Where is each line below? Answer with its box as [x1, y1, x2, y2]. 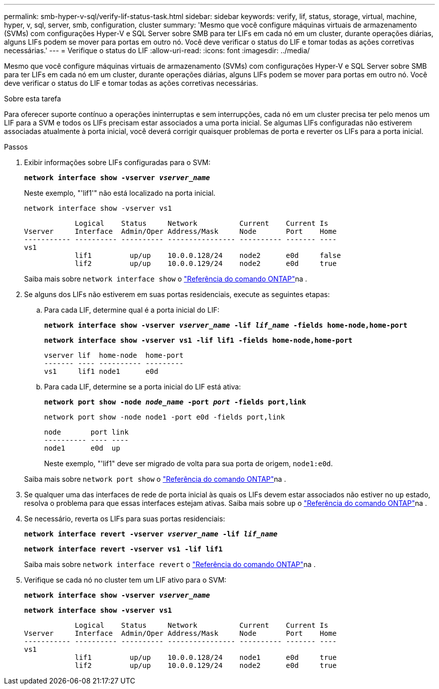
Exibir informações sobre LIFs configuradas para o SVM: [24, 158, 210, 167]
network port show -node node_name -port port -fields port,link [44, 398, 306, 406]
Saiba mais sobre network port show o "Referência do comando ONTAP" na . [24, 475, 286, 483]
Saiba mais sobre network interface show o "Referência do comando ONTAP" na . [24, 274, 307, 283]
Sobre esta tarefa [4, 94, 61, 103]
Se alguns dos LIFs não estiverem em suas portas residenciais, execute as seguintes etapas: [24, 290, 330, 299]
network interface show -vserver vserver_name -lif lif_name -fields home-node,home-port [44, 321, 407, 329]
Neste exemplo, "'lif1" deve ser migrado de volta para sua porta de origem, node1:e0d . [44, 459, 333, 468]
